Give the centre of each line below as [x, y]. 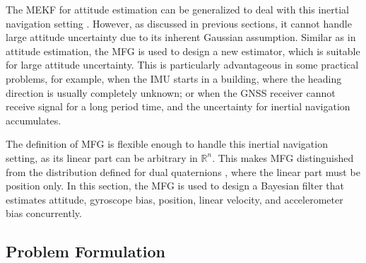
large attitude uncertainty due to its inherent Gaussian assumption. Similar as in [181, 37]
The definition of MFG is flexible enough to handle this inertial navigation [167, 144]
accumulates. [34, 120]
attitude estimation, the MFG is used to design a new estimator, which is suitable [183, 51]
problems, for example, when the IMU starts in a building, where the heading [174, 78]
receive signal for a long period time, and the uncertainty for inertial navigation [178, 106]
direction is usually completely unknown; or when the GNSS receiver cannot [171, 92]
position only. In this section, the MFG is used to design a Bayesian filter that [175, 186]
